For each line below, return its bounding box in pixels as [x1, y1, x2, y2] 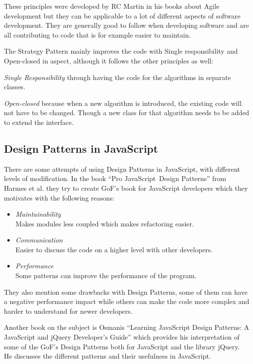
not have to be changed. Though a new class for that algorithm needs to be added [4, 107, 250, 118]
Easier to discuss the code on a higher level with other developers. [15, 244, 213, 254]
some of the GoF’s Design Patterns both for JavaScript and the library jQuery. [4, 341, 240, 351]
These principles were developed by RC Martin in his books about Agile [4, 1, 220, 11]
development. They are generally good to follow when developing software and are [4, 20, 249, 30]
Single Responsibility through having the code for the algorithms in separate [4, 72, 231, 82]
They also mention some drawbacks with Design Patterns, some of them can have [4, 286, 248, 297]
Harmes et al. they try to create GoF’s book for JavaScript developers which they [4, 182, 248, 193]
